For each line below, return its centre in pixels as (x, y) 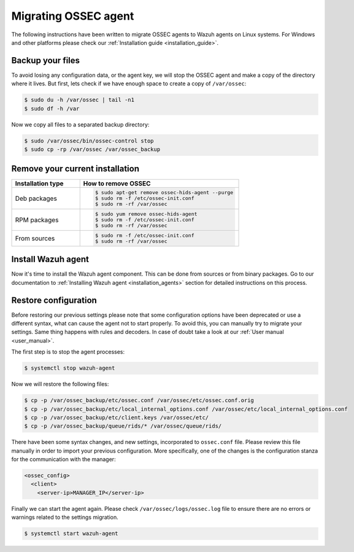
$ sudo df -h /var (52, 108)
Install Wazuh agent (50, 259)
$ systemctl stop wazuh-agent (70, 368)
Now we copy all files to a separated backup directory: (80, 124)
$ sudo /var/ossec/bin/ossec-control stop (89, 141)
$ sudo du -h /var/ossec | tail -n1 (79, 100)
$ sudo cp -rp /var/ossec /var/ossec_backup (92, 149)
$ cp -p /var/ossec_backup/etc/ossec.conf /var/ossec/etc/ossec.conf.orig (139, 400)
